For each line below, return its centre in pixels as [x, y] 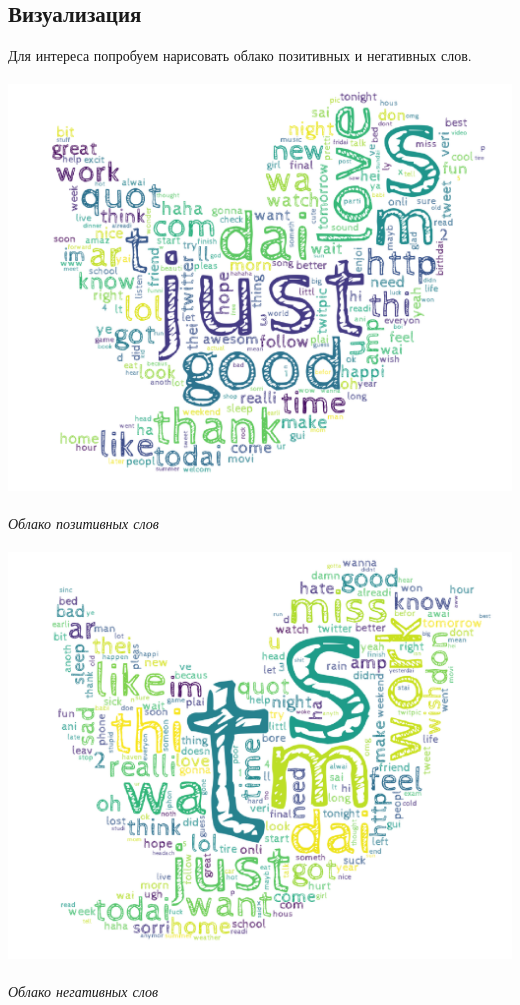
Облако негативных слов [83, 991]
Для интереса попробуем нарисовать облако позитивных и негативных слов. [240, 55]
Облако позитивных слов [83, 523]
